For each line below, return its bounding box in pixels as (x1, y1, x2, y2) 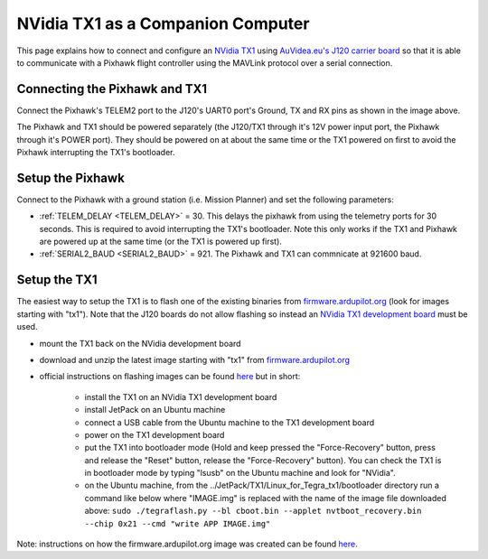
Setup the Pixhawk (16, 170, 126, 185)
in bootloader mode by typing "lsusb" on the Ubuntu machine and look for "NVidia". (84, 468, 397, 479)
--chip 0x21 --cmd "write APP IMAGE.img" (84, 518, 271, 528)
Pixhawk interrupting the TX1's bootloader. (16, 147, 175, 158)
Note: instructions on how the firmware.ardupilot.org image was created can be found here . (16, 538, 358, 550)
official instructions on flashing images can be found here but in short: (39, 371, 301, 382)
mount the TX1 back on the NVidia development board (39, 338, 241, 349)
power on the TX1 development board (84, 429, 225, 440)
